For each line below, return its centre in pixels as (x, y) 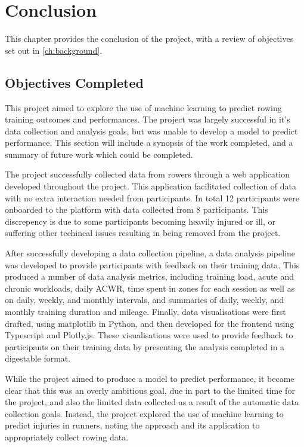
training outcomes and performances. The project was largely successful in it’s (148, 119)
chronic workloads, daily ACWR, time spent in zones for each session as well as (150, 288)
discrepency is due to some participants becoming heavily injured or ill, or (140, 221)
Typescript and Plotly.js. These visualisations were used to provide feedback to (149, 335)
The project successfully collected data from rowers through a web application (148, 174)
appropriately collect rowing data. (67, 437)
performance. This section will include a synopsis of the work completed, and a (149, 143)
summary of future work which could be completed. (99, 154)
